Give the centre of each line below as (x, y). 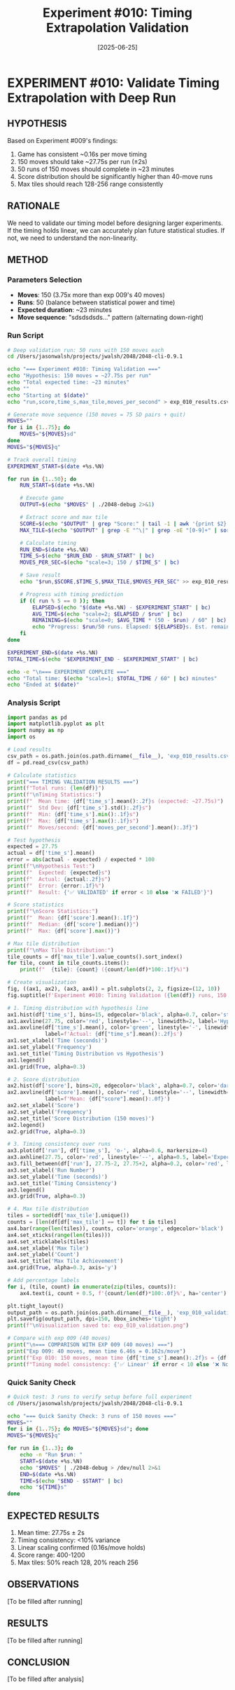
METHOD (28, 260)
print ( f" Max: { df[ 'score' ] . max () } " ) (64, 931)
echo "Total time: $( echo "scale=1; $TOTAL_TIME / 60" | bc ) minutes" (112, 678)
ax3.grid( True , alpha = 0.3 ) (47, 1196)
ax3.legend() (26, 1190)
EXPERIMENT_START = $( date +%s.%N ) (56, 466)
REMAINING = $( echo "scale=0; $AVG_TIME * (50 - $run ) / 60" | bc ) (130, 621)
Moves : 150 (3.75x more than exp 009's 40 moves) (91, 295)
